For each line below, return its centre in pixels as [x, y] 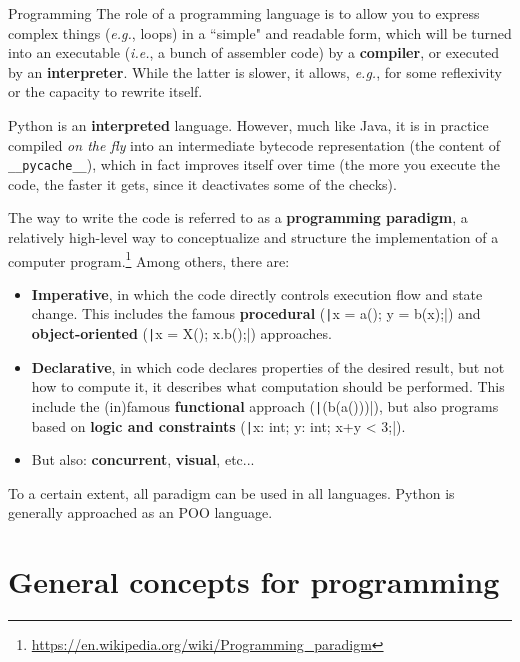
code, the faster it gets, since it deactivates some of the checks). [202, 183]
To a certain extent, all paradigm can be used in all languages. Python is [231, 492]
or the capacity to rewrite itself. [105, 91]
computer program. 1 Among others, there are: [149, 259]
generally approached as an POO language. [140, 512]
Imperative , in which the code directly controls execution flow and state [257, 293]
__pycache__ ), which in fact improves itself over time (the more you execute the [254, 164]
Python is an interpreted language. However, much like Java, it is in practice [248, 124]
